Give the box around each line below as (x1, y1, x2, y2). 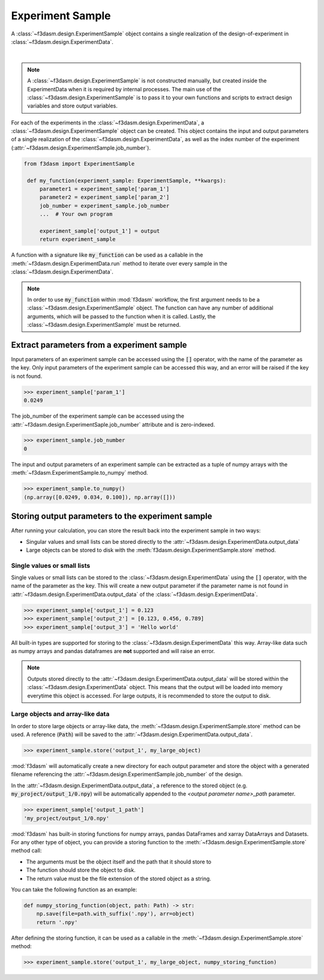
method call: (11, 847, 42, 854)
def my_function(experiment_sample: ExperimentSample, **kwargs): (27, 177, 227, 184)
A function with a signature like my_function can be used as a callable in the (11, 251, 203, 258)
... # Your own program (39, 211, 113, 218)
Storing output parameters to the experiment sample (11, 511, 212, 522)
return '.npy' (36, 919, 78, 925)
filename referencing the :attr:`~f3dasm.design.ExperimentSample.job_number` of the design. (11, 771, 243, 778)
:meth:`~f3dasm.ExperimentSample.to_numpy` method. (11, 469, 148, 476)
